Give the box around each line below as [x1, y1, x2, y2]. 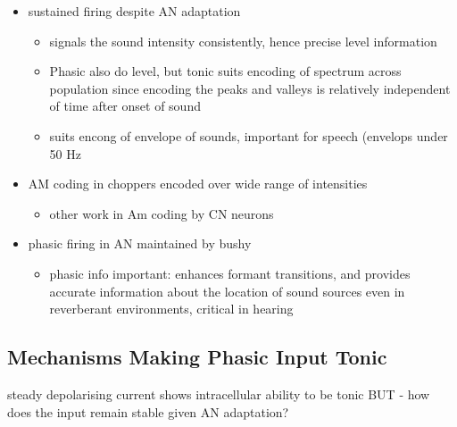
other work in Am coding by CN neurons [49, 204, 274, 222]
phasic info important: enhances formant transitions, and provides [49, 264, 411, 282]
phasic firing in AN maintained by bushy [28, 234, 252, 253]
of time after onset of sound [49, 96, 201, 115]
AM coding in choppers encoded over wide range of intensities [28, 174, 368, 193]
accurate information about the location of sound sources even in [49, 281, 405, 300]
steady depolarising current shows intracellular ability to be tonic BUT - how [7, 384, 430, 403]
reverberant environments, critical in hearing [49, 299, 294, 318]
